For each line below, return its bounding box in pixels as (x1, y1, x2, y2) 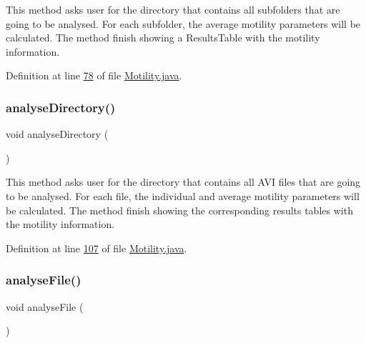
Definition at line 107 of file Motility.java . (6, 240, 187, 255)
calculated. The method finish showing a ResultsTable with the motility (6, 30, 320, 45)
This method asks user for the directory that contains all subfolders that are (6, 2, 340, 16)
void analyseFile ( (6, 299, 84, 314)
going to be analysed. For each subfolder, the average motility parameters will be (6, 16, 361, 31)
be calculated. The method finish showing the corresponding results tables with (6, 202, 353, 217)
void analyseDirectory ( (6, 126, 109, 141)
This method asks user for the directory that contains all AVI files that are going (6, 174, 361, 189)
